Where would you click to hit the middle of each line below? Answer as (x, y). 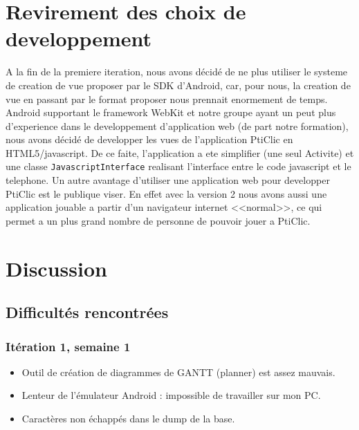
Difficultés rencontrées (87, 312)
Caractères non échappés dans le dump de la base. (128, 419)
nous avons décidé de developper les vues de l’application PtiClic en (149, 139)
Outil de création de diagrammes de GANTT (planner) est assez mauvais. (178, 372)
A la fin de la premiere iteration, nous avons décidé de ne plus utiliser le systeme (177, 72)
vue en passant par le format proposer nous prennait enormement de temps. (167, 99)
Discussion (56, 268)
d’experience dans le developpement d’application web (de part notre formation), (177, 125)
